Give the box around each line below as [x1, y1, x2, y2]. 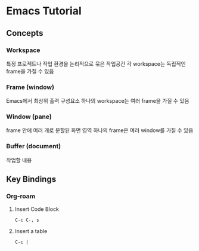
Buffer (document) [6, 142, 61, 151]
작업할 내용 [6, 157, 32, 164]
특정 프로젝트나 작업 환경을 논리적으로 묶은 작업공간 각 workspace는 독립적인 [6, 60, 186, 67]
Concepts [6, 28, 43, 38]
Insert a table [14, 228, 48, 235]
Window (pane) [6, 112, 52, 121]
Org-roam [6, 192, 36, 201]
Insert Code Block [14, 206, 60, 213]
